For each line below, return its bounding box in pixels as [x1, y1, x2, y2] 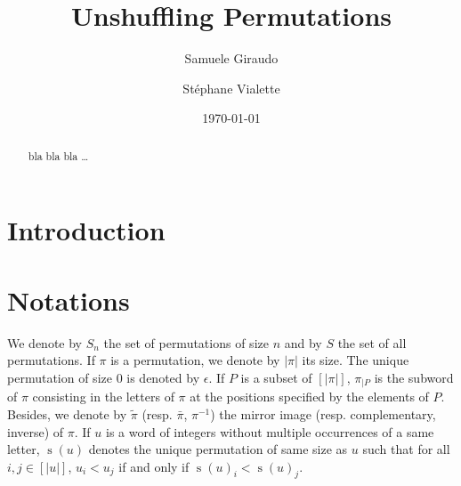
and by [284, 333, 322, 352]
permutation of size [7, 368, 112, 386]
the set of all [337, 333, 407, 352]
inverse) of [7, 422, 64, 441]
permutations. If [7, 351, 95, 369]
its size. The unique [302, 351, 409, 369]
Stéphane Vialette [182, 78, 280, 97]
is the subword [374, 368, 454, 386]
